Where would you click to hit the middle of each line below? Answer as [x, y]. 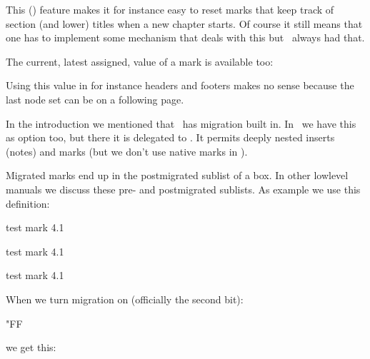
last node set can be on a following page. [95, 99]
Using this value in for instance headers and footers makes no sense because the [180, 85]
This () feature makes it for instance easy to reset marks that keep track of [170, 9]
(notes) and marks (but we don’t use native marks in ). [127, 151]
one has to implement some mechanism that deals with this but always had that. [185, 37]
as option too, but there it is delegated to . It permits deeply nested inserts [170, 137]
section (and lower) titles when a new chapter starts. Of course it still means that [184, 23]
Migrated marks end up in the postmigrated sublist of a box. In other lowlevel [177, 175]
